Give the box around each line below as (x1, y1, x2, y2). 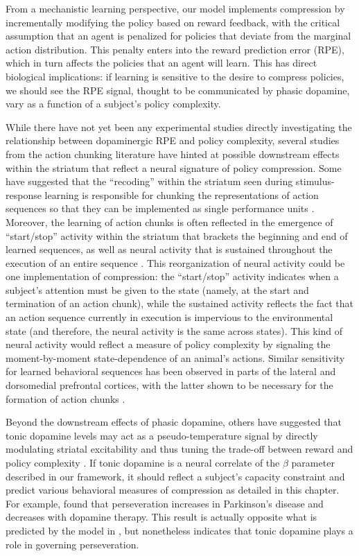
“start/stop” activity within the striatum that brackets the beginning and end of (6, 228, 348, 243)
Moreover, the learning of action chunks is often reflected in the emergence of (6, 214, 333, 229)
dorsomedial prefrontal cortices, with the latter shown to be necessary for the (6, 378, 333, 392)
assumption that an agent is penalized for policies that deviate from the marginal (6, 28, 351, 43)
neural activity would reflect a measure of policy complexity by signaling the (6, 337, 331, 351)
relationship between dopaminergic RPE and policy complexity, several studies (6, 133, 340, 148)
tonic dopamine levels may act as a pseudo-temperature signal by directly (6, 428, 318, 442)
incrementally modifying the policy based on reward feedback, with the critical (6, 15, 340, 29)
